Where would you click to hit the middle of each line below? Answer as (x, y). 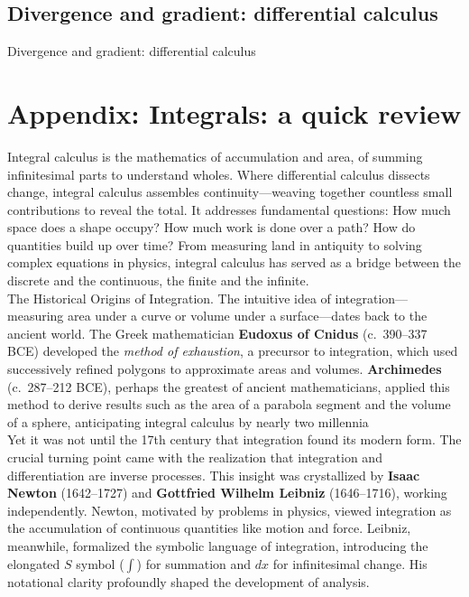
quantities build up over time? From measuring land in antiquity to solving (215, 244)
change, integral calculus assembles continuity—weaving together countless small (230, 192)
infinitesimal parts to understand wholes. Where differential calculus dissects (219, 174)
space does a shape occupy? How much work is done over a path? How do (212, 227)
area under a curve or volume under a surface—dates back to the (248, 316)
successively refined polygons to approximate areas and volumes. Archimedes (225, 369)
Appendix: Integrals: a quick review (234, 112)
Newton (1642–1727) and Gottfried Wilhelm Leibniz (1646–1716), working (227, 493)
